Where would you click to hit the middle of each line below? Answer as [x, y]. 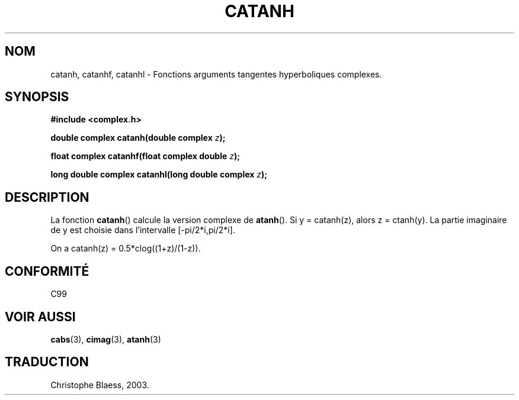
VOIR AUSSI [40, 317]
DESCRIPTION [47, 197]
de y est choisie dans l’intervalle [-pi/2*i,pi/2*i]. [143, 230]
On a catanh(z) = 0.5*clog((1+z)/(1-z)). [126, 249]
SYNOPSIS [37, 97]
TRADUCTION [47, 362]
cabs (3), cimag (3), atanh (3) [106, 339]
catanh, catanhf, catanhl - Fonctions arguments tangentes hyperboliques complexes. [216, 74]
